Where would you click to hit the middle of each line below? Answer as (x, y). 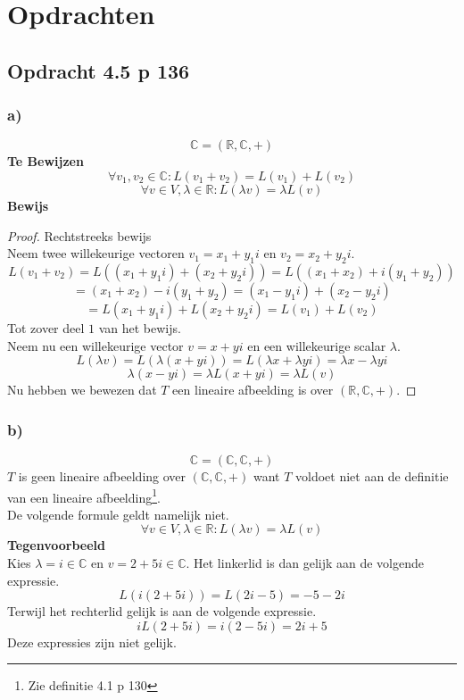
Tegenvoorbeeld (56, 545)
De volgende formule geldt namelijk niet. (118, 514)
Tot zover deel (46, 327)
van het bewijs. (140, 327)
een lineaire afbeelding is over (253, 390)
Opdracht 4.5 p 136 (99, 70)
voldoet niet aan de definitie (372, 475)
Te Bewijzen (46, 161)
